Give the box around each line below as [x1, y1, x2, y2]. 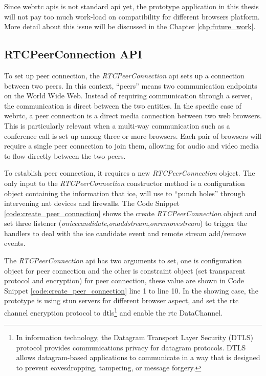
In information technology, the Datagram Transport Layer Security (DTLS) [16, 332, 253, 343]
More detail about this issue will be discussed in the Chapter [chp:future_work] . [4, 21, 256, 32]
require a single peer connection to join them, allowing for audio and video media [4, 140, 259, 151]
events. [4, 238, 26, 248]
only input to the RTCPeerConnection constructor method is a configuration [4, 177, 245, 188]
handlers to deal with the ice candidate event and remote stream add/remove [4, 227, 247, 238]
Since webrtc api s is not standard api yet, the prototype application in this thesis [4, 1, 259, 11]
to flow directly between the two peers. [4, 150, 126, 161]
